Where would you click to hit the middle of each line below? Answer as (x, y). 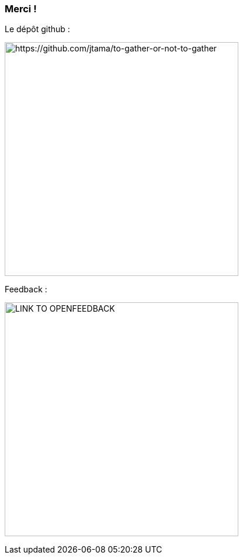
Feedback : (26, 289)
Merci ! (21, 9)
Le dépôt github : (37, 29)
